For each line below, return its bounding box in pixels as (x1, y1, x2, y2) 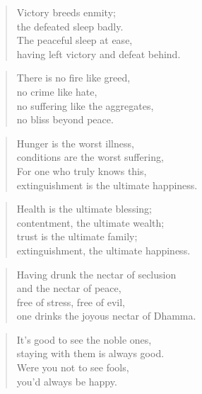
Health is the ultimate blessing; (16, 201, 152, 216)
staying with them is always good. (16, 346, 165, 361)
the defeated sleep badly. (16, 18, 124, 33)
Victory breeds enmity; (16, 5, 116, 19)
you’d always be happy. (16, 373, 117, 388)
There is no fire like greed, (16, 70, 131, 85)
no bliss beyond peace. (16, 112, 114, 127)
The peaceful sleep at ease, (16, 33, 133, 47)
